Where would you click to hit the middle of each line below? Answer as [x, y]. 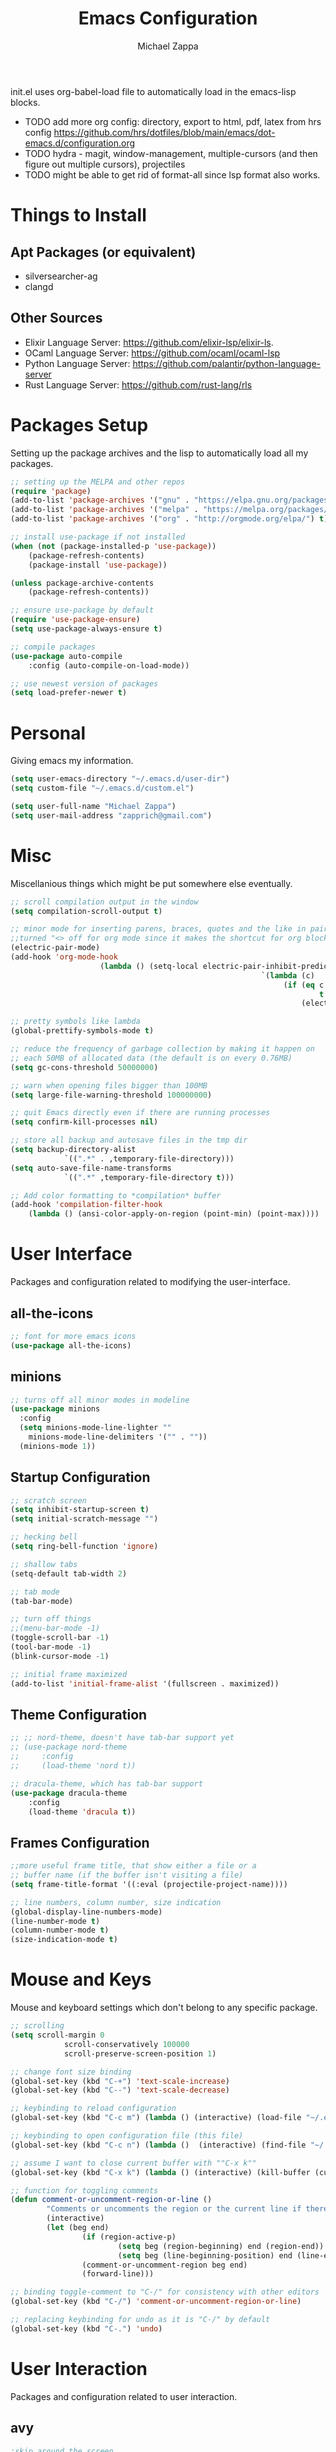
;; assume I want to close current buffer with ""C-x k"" [133, 2163]
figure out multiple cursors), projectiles [105, 164]
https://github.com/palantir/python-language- [226, 363]
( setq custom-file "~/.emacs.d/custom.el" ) [102, 788]
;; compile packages [53, 647]
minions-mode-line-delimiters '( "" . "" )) [118, 1437]
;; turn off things [51, 1619]
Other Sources [56, 318]
